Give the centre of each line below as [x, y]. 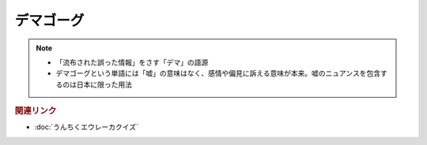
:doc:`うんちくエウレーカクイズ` [86, 127]
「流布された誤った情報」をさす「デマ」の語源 [132, 62]
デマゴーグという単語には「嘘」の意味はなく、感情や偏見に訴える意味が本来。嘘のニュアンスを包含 [218, 73]
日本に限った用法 [104, 84]
